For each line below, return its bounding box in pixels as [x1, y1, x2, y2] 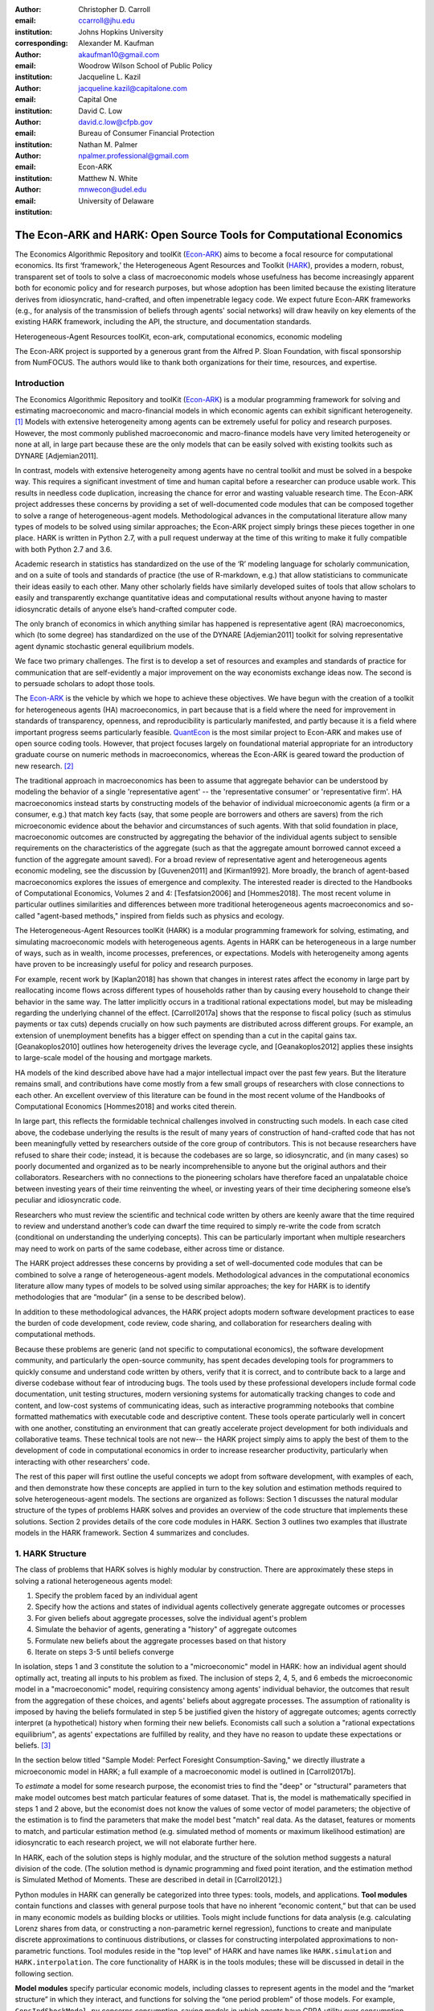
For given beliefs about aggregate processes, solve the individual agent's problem [35, 1613, 307, 1622]
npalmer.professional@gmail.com [78, 151, 189, 161]
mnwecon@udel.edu [78, 185, 147, 195]
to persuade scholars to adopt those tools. [14, 678, 156, 688]
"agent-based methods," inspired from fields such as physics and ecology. [36, 911, 285, 920]
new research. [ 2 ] [14, 761, 74, 771]
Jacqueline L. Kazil [78, 72, 141, 82]
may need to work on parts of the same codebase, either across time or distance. [14, 1244, 285, 1253]
